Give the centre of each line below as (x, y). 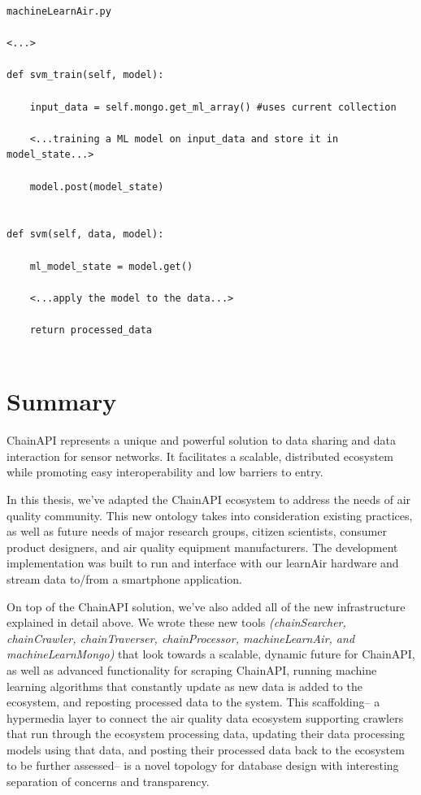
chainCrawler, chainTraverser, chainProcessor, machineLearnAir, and (181, 638)
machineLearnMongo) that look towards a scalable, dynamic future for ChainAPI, (211, 654)
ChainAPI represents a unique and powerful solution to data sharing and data (202, 440)
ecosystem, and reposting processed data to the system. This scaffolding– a (193, 702)
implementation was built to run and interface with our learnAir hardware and (203, 563)
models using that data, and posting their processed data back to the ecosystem (206, 749)
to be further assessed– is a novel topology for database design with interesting (203, 765)
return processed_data (91, 330)
